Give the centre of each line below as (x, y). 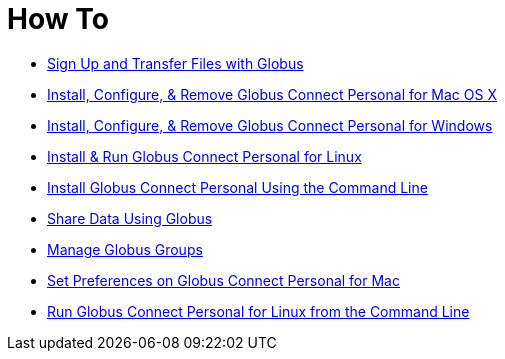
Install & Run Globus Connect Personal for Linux (204, 156)
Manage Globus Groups (125, 249)
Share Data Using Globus (130, 218)
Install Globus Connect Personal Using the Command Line (237, 187)
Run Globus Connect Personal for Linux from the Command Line (258, 311)
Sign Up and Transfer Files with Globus (175, 63)
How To (58, 19)
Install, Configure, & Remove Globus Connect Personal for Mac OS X (272, 94)
